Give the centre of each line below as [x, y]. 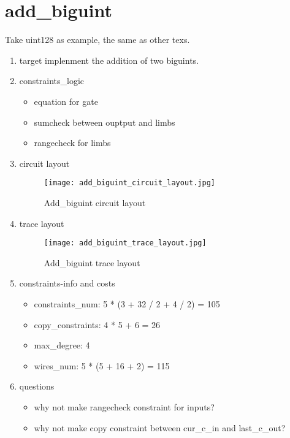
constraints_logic [52, 81]
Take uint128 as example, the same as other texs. [97, 40]
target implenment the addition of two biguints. [109, 60]
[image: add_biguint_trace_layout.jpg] [125, 243]
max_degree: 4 [62, 345]
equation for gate [66, 101]
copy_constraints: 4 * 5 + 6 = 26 [97, 324]
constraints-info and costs [67, 283]
